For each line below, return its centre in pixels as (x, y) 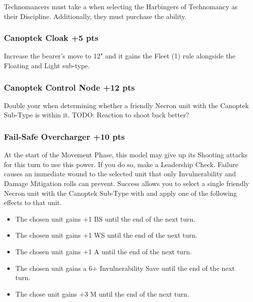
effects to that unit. (33, 202)
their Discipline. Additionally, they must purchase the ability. (95, 16)
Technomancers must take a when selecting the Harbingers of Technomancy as (121, 6)
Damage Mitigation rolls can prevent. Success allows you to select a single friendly (126, 183)
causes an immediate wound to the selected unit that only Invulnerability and (120, 174)
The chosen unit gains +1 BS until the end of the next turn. (105, 218)
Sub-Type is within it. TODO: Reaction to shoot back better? (97, 115)
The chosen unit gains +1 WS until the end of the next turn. (106, 235)
